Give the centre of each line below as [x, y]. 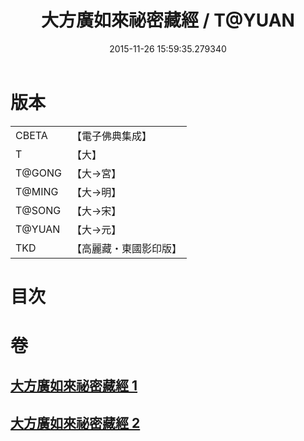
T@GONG [38, 173]
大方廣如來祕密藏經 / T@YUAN [168, 20]
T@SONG [38, 210]
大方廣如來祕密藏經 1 [74, 386]
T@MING [37, 191]
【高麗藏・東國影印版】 [126, 248]
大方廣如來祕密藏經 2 [75, 422]
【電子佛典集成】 [111, 136]
